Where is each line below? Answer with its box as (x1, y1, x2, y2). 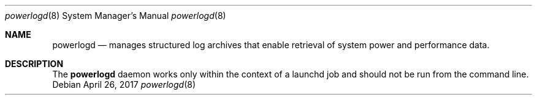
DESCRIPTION (5, 59, 64, 69)
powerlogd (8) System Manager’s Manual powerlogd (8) (5, 10, 226, 21)
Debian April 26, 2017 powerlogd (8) (52, 79, 196, 90)
